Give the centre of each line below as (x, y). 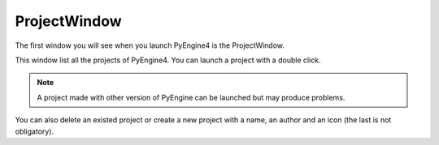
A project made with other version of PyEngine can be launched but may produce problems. (191, 97)
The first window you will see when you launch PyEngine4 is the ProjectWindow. (150, 45)
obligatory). (35, 131)
